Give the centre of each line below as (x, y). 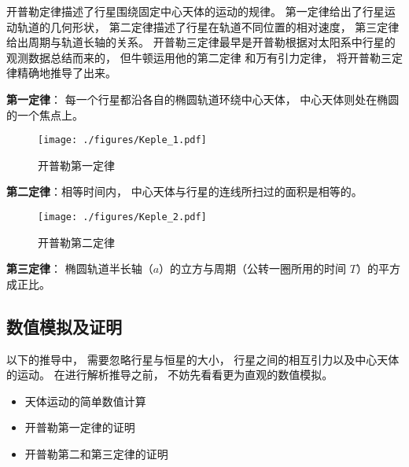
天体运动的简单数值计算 (85, 401)
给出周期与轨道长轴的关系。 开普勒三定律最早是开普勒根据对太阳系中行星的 (201, 42)
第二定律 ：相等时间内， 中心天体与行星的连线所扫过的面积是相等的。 (184, 191)
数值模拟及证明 (64, 326)
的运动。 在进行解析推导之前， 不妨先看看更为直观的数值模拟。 (170, 375)
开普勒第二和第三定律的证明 (96, 454)
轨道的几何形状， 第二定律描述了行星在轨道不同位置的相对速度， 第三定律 (208, 26)
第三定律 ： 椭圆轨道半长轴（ (80, 268)
